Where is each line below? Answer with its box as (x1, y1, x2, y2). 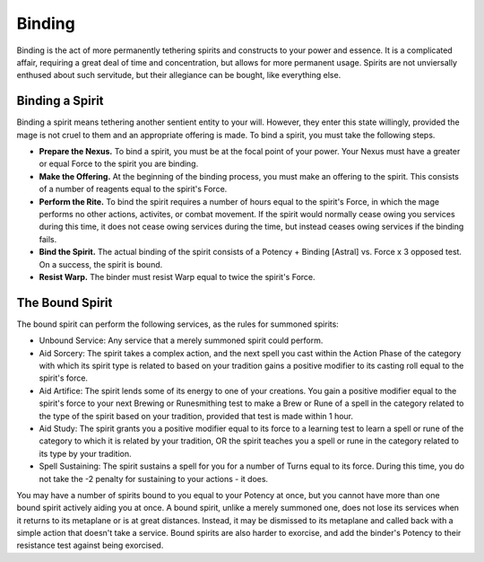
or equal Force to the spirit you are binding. (39, 158, 199, 170)
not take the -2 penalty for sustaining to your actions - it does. (39, 473, 269, 484)
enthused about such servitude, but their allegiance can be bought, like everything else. (16, 70, 341, 81)
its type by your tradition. (39, 448, 132, 459)
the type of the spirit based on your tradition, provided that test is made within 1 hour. (39, 410, 354, 421)
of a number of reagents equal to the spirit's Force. (39, 184, 228, 195)
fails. (39, 233, 57, 244)
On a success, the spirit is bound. (39, 259, 163, 269)
